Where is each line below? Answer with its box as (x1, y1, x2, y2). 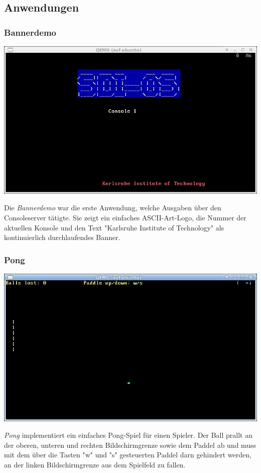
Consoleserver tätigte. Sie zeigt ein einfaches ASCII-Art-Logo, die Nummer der (4, 212, 246, 222)
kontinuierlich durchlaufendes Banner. (4, 232, 120, 243)
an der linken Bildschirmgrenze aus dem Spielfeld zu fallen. (4, 459, 186, 469)
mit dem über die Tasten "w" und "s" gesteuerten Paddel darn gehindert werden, (4, 449, 251, 460)
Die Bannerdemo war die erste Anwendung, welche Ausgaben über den (4, 202, 221, 213)
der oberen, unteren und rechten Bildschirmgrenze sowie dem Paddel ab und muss (4, 439, 256, 450)
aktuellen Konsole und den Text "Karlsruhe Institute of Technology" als (4, 222, 224, 232)
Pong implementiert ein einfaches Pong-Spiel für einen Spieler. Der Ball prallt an (4, 430, 253, 440)
